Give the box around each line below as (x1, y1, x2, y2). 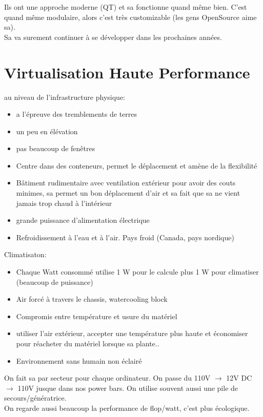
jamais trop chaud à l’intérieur (16, 197, 112, 208)
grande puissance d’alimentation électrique (16, 215, 150, 225)
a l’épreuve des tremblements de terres (16, 109, 137, 119)
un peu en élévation (16, 126, 78, 136)
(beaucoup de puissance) (16, 276, 93, 287)
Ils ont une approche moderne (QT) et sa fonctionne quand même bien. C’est (4, 2, 247, 12)
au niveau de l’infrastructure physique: (4, 91, 125, 102)
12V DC (226, 372, 252, 383)
